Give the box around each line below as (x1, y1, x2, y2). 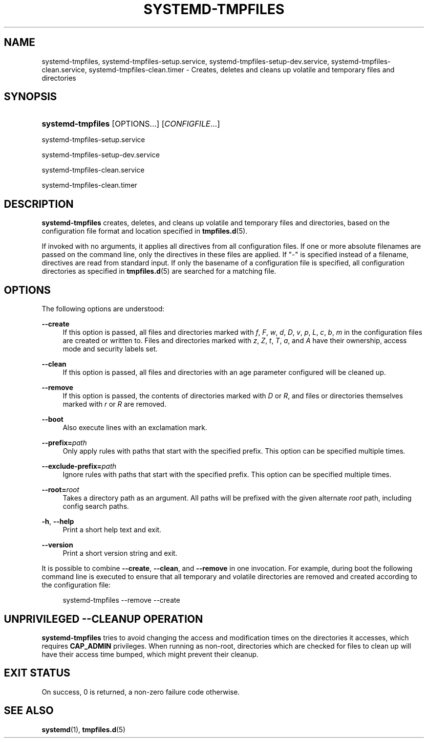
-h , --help (42, 517, 74, 526)
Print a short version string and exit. (63, 549, 177, 558)
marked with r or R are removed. (63, 400, 167, 409)
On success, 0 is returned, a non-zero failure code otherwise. (42, 687, 240, 696)
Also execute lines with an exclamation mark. (63, 423, 208, 432)
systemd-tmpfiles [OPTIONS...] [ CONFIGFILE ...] (42, 119, 220, 129)
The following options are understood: (42, 305, 165, 313)
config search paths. (63, 502, 129, 511)
